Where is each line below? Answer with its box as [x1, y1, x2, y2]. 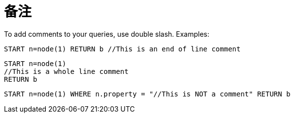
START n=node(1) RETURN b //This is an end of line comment [4, 45, 241, 53]
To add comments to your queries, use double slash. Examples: [4, 29, 210, 38]
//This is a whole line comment [4, 67, 129, 75]
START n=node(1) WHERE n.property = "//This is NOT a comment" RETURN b [4, 90, 291, 98]
